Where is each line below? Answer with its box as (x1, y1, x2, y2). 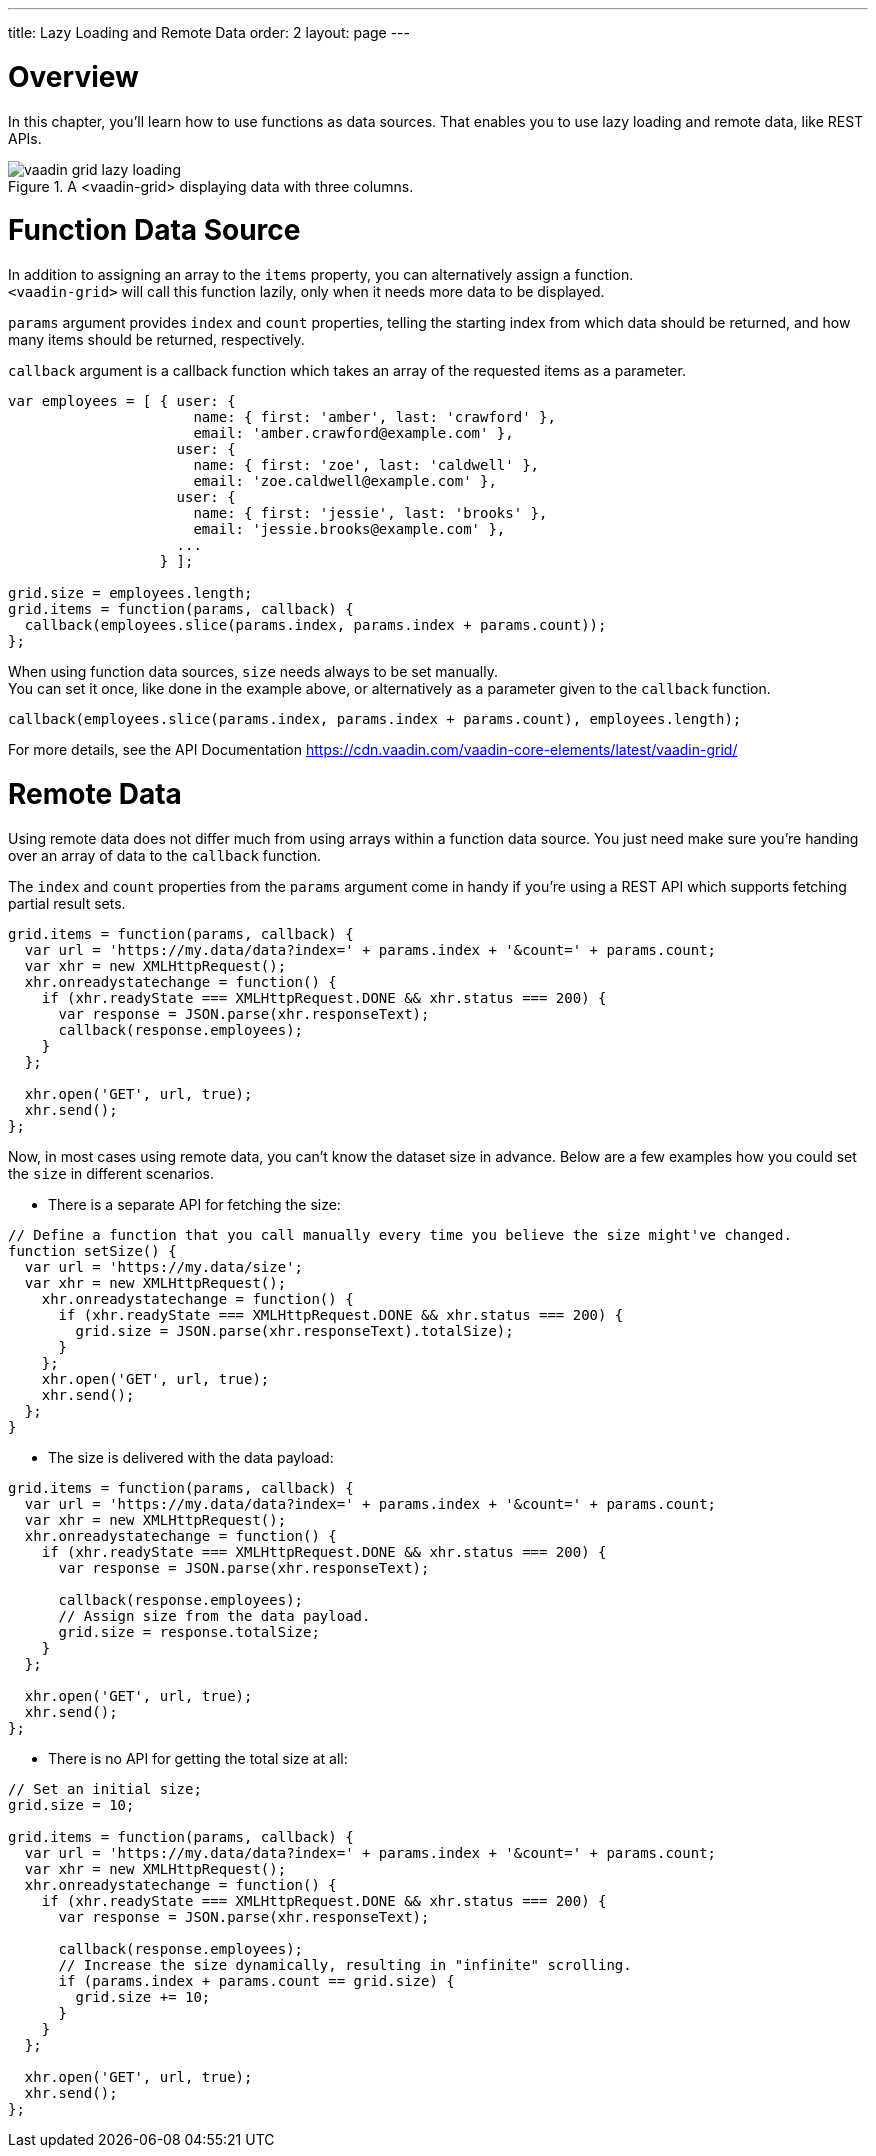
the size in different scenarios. (8, 1164, 215, 1182)
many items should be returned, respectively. (8, 331, 305, 348)
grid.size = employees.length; (8, 585, 253, 601)
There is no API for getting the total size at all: (48, 1749, 348, 1767)
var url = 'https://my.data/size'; (24, 1258, 304, 1275)
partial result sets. (8, 894, 126, 912)
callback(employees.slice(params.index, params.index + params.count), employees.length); (8, 711, 742, 727)
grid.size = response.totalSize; (58, 1623, 320, 1640)
